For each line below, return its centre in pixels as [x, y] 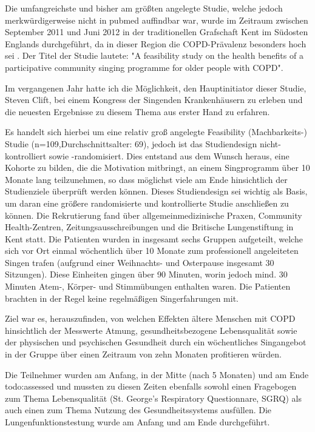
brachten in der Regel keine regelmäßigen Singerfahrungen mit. [122, 298]
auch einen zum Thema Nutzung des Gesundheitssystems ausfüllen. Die [138, 410]
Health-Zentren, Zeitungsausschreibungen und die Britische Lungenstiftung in [149, 227]
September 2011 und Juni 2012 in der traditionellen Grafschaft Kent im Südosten [157, 32]
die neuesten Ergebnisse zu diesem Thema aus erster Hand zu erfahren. [137, 111]
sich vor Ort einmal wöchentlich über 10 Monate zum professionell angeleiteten [152, 251]
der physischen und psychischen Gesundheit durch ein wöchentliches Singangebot [156, 342]
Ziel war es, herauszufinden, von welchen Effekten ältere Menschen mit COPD [150, 318]
